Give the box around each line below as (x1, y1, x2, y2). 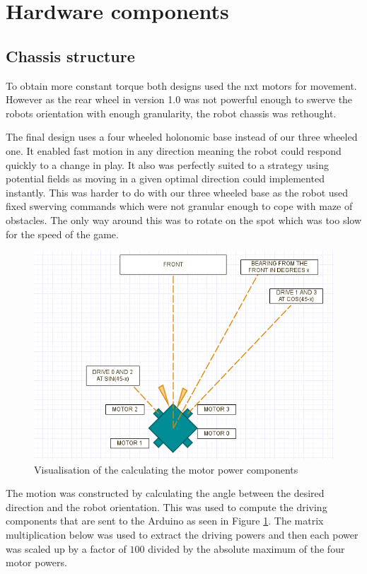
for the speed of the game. (6, 226, 119, 241)
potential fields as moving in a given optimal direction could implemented (6, 171, 325, 186)
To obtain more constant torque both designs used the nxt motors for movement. (6, 78, 357, 93)
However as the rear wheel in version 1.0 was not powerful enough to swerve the (6, 92, 353, 107)
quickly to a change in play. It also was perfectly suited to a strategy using (6, 157, 330, 172)
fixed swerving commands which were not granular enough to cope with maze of (6, 199, 353, 213)
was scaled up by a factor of (6, 541, 127, 556)
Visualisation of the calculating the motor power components (34, 462, 298, 476)
